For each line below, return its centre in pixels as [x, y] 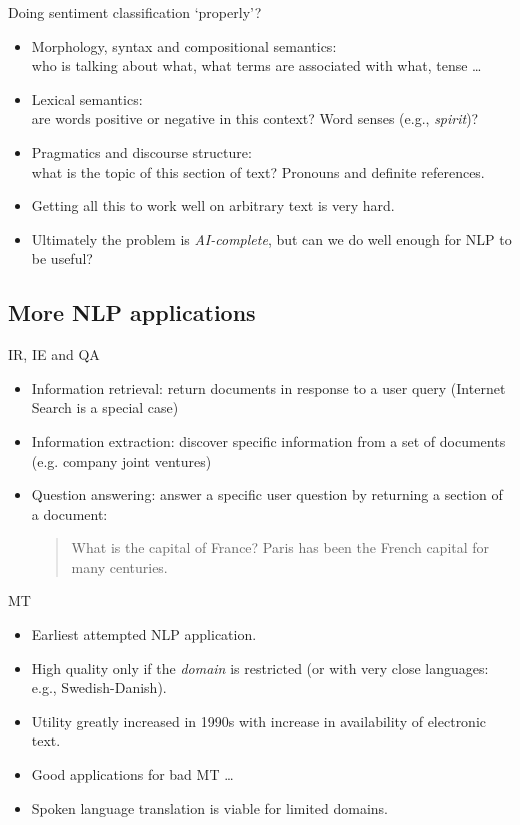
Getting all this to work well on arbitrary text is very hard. [213, 205]
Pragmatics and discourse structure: [141, 151]
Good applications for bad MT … [132, 774]
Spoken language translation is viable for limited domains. [209, 807]
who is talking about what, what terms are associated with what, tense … [256, 65]
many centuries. [119, 566]
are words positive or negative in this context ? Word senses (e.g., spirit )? [255, 118]
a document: [69, 513]
